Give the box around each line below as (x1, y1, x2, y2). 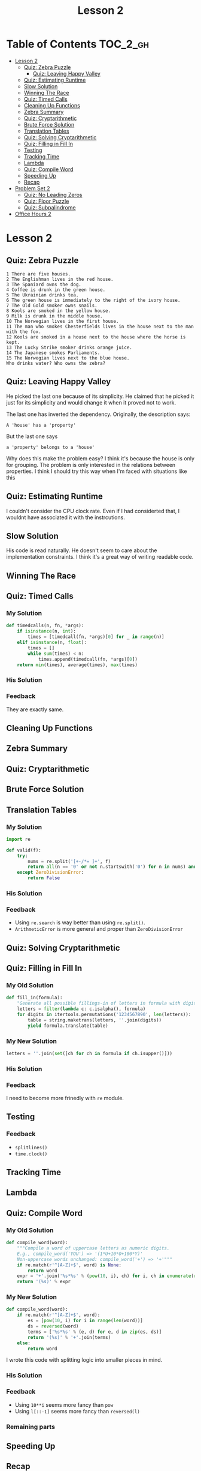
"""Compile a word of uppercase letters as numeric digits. (17, 1245, 170, 1251)
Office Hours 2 (14, 210, 52, 217)
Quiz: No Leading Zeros (23, 191, 83, 198)
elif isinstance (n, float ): (17, 640, 87, 646)
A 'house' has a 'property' (6, 422, 77, 428)
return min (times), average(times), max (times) (17, 661, 138, 668)
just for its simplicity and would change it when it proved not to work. (6, 399, 176, 406)
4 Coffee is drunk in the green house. (6, 286, 106, 293)
